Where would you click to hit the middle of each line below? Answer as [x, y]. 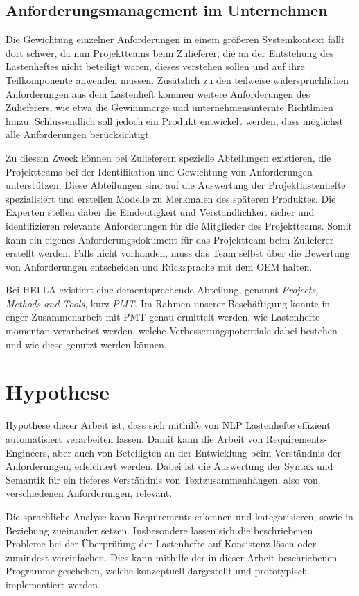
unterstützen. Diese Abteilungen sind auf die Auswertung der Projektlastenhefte [176, 185]
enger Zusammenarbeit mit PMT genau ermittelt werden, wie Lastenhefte [163, 317]
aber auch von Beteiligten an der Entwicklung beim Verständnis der [197, 452]
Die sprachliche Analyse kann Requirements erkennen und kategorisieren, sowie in [179, 516]
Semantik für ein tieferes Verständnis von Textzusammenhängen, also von [162, 479]
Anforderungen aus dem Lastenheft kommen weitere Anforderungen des [158, 93]
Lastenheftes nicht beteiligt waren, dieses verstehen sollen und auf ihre [155, 66]
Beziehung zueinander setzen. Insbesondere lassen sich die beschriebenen [159, 530]
